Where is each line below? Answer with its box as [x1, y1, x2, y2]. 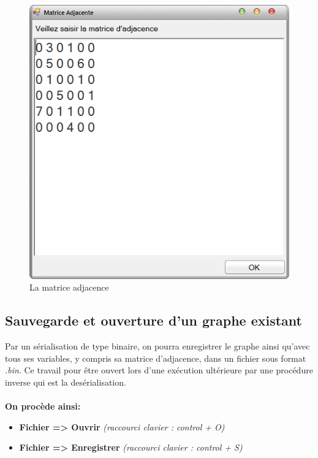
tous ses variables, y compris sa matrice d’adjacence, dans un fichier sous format [5, 351, 306, 364]
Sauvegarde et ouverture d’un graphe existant [5, 311, 302, 330]
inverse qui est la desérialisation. [5, 376, 126, 389]
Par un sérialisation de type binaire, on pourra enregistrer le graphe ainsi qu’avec [5, 340, 310, 353]
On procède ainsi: [5, 400, 81, 413]
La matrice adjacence [29, 281, 109, 294]
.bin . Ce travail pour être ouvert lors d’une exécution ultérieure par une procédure [5, 364, 313, 376]
